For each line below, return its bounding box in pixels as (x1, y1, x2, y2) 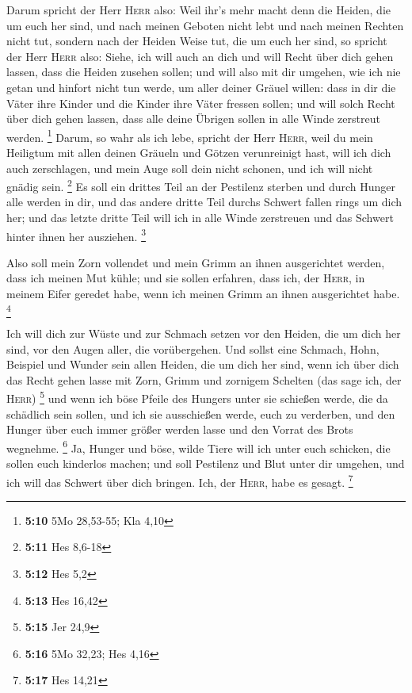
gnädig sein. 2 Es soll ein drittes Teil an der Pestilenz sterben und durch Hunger (6, 176, 396, 194)
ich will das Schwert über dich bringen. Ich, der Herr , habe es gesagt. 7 (6, 471, 353, 490)
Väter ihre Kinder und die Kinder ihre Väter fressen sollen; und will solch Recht (6, 94, 395, 111)
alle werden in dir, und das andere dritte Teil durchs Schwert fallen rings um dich (6, 193, 402, 210)
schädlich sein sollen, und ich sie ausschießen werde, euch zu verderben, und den (6, 405, 395, 422)
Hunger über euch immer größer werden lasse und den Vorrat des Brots (6, 421, 353, 438)
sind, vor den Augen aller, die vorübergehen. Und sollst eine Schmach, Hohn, (6, 340, 380, 357)
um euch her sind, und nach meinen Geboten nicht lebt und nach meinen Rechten (6, 17, 404, 33)
